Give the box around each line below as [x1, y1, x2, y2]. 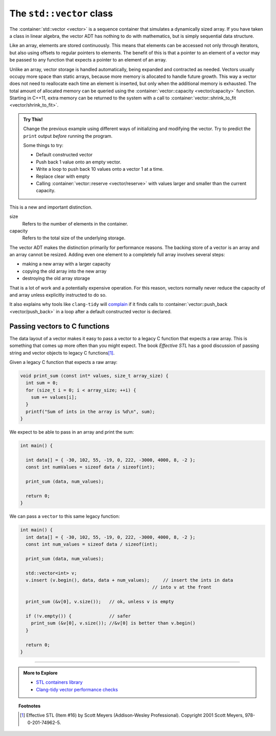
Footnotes [18, 703, 41, 709]
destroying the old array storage [22, 275, 90, 281]
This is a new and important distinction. [9, 204, 93, 210]
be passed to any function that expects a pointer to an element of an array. [9, 57, 167, 63]
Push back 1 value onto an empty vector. [36, 159, 122, 165]
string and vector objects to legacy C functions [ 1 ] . [9, 350, 115, 356]
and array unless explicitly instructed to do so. [9, 292, 107, 298]
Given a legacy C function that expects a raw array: [9, 359, 118, 365]
